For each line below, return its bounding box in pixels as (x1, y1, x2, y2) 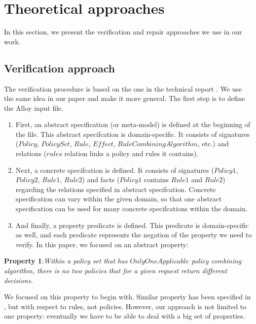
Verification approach (4, 60, 115, 75)
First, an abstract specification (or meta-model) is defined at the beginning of (15, 119, 251, 130)
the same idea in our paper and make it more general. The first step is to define (4, 93, 245, 103)
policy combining (191, 256, 242, 266)
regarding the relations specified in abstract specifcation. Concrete (15, 184, 216, 194)
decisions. (4, 275, 33, 285)
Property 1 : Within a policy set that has (4, 256, 128, 266)
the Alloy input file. (4, 102, 64, 113)
